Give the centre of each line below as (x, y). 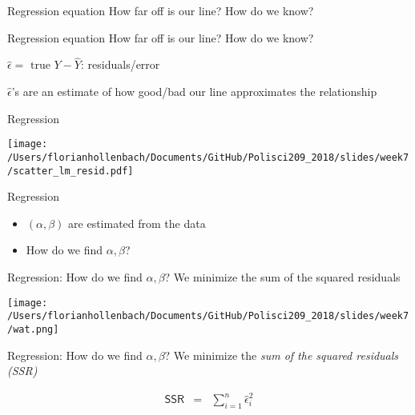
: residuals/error (121, 64)
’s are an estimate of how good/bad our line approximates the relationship (194, 91)
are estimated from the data (137, 223)
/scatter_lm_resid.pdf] (71, 171)
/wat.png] (33, 329)
